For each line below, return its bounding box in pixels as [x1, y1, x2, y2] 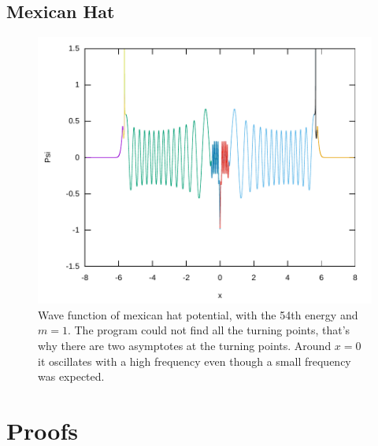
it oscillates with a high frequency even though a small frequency [38, 352, 351, 369]
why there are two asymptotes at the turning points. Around [38, 337, 332, 353]
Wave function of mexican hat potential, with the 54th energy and [38, 306, 358, 323]
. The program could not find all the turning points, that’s [67, 322, 350, 338]
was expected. [38, 368, 105, 385]
